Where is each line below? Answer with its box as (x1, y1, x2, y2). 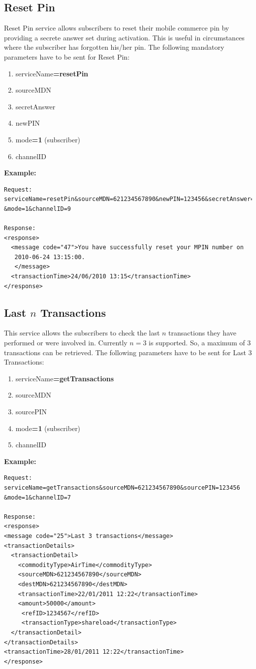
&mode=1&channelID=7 (4, 494, 71, 501)
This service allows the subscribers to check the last (4, 328, 160, 338)
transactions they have (168, 328, 236, 338)
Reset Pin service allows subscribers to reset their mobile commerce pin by (4, 23, 229, 33)
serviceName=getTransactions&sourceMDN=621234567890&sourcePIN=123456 (4, 484, 240, 491)
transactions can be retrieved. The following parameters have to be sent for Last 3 (4, 347, 252, 357)
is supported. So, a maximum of (149, 337, 245, 348)
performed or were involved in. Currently (4, 337, 128, 348)
